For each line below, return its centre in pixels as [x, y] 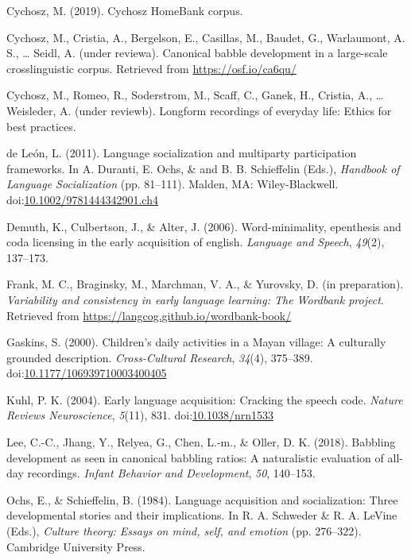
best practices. [41, 126]
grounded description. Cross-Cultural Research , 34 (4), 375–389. [160, 357]
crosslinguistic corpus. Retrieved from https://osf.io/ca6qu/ [151, 68]
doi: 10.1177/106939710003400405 [87, 373]
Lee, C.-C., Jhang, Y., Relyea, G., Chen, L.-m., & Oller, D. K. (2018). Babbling [201, 442]
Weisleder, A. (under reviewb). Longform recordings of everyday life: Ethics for [199, 110]
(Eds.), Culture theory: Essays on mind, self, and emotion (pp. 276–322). [184, 531]
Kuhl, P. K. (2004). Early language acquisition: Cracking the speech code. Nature [205, 399]
